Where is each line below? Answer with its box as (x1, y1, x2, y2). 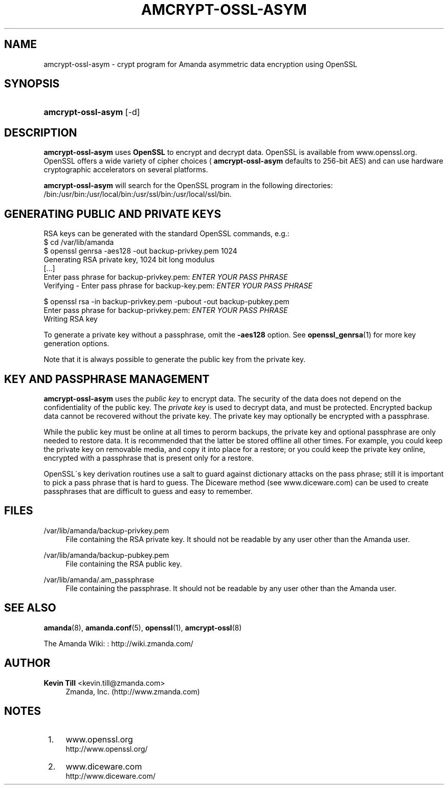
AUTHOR (4, 657, 51, 670)
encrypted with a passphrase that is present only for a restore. (43, 453, 254, 462)
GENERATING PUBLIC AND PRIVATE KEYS (4, 207, 221, 220)
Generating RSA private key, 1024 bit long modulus (43, 255, 215, 264)
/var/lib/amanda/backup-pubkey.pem (43, 550, 169, 559)
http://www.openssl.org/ (65, 745, 148, 754)
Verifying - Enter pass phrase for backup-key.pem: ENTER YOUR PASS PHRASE (43, 281, 312, 290)
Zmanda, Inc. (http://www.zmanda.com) (65, 687, 200, 696)
